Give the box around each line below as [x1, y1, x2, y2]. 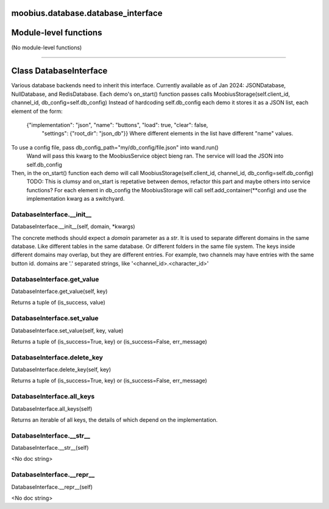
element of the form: [11, 107, 63, 115]
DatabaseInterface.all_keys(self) [11, 405, 93, 412]
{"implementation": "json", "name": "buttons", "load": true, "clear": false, [26, 121, 208, 128]
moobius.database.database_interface [11, 8, 163, 18]
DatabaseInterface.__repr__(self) [11, 483, 93, 491]
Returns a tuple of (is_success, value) [11, 299, 106, 306]
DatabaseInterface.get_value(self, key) [11, 287, 108, 295]
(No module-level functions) [11, 43, 82, 51]
